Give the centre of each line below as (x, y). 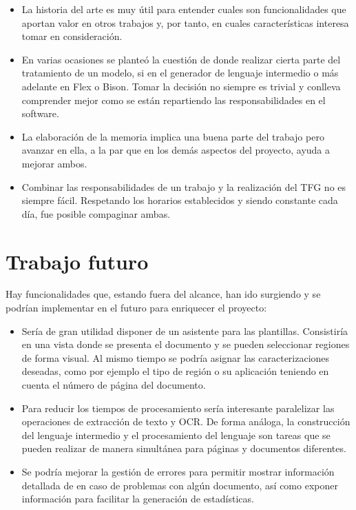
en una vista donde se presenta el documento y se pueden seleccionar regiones (186, 344)
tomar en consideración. (72, 36)
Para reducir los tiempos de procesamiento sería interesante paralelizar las (178, 408)
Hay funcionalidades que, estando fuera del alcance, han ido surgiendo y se (163, 294)
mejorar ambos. (54, 163)
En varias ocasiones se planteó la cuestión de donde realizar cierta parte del (181, 59)
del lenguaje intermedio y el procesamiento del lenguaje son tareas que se (176, 435)
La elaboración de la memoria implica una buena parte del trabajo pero (173, 136)
